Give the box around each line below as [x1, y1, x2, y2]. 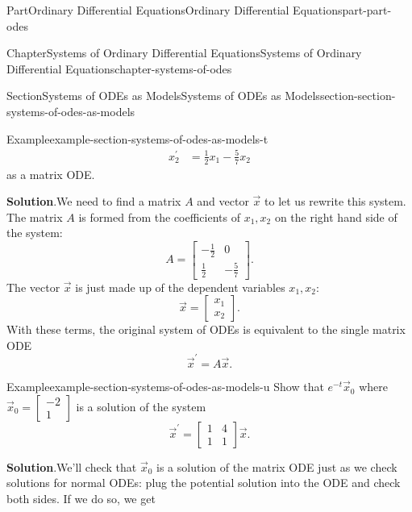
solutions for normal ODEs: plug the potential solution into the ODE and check [6, 474, 401, 491]
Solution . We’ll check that [6, 458, 137, 475]
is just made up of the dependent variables [75, 278, 285, 295]
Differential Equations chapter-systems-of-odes [6, 60, 232, 77]
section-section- [319, 87, 396, 104]
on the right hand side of [274, 208, 397, 225]
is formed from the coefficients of [78, 208, 240, 225]
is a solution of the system [76, 398, 206, 414]
